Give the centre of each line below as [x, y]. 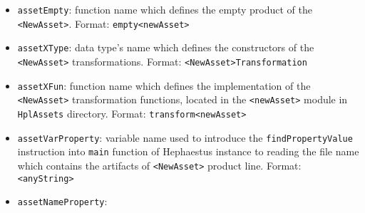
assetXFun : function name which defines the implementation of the [164, 85]
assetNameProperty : [62, 201]
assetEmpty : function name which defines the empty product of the [165, 9]
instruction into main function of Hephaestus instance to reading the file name [188, 151]
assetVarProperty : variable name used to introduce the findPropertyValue [185, 137]
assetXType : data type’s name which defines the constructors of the [166, 47]
